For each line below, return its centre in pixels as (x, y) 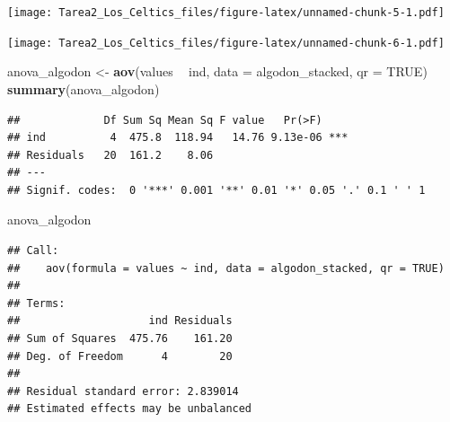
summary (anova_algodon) (84, 88)
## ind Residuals (120, 321)
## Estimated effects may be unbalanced (130, 409)
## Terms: (36, 303)
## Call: (33, 251)
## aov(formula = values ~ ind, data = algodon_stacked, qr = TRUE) (226, 268)
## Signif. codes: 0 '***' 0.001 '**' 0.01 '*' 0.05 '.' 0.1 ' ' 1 (216, 190)
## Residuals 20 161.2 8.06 (110, 155)
